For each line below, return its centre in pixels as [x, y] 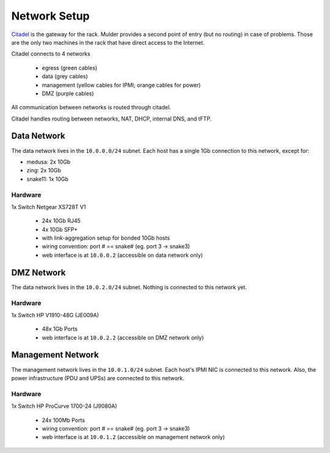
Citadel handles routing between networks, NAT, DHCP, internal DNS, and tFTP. [112, 119]
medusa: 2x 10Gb [49, 161]
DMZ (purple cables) [68, 93]
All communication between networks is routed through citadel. [91, 108]
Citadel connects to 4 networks [51, 54]
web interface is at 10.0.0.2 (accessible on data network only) [122, 255]
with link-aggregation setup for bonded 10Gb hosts [106, 238]
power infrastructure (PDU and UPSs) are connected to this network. [98, 378]
